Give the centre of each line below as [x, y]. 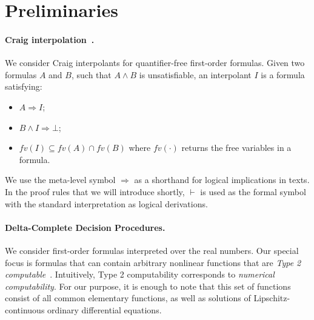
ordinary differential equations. [105, 309]
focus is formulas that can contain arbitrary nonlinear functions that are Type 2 [153, 262]
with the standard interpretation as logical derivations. [106, 203]
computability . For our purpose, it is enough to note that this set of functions [148, 286]
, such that [91, 74]
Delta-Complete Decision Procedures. [85, 227]
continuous [25, 309]
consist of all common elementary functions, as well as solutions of [128, 298]
